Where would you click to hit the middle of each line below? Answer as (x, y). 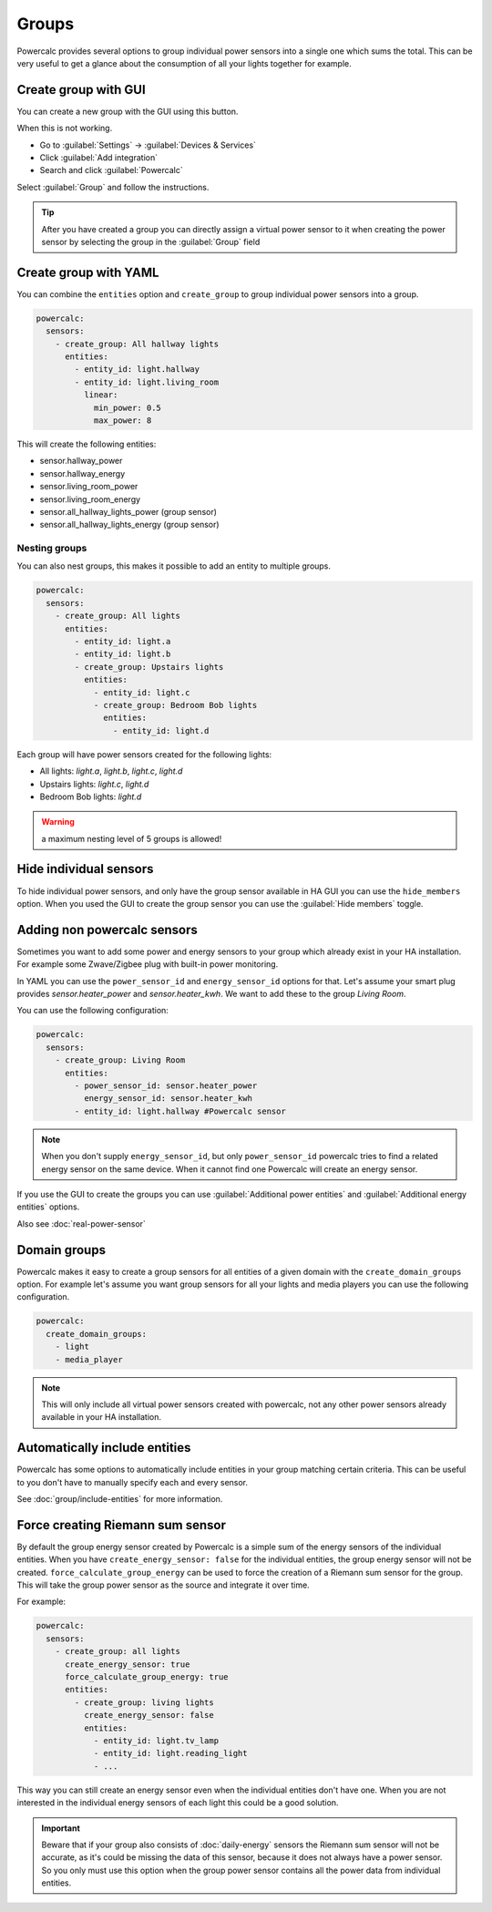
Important (61, 1828)
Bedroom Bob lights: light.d (91, 797)
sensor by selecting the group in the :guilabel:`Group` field (151, 242)
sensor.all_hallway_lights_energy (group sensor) (129, 525)
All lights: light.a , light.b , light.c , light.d (111, 771)
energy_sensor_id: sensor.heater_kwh (168, 1099)
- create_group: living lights (144, 1702)
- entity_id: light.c (142, 692)
